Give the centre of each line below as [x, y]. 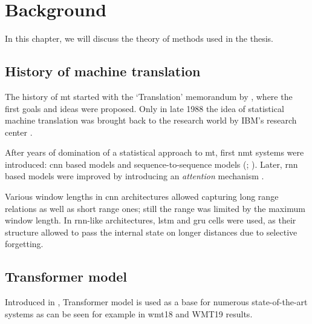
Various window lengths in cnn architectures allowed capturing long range [142, 197]
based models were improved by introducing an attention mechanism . [135, 176]
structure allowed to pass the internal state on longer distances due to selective [151, 232]
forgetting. [24, 244]
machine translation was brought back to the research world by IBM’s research [151, 120]
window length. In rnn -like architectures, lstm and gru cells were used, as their [151, 220]
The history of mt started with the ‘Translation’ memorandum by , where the [149, 96]
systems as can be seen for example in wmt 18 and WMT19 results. [129, 313]
